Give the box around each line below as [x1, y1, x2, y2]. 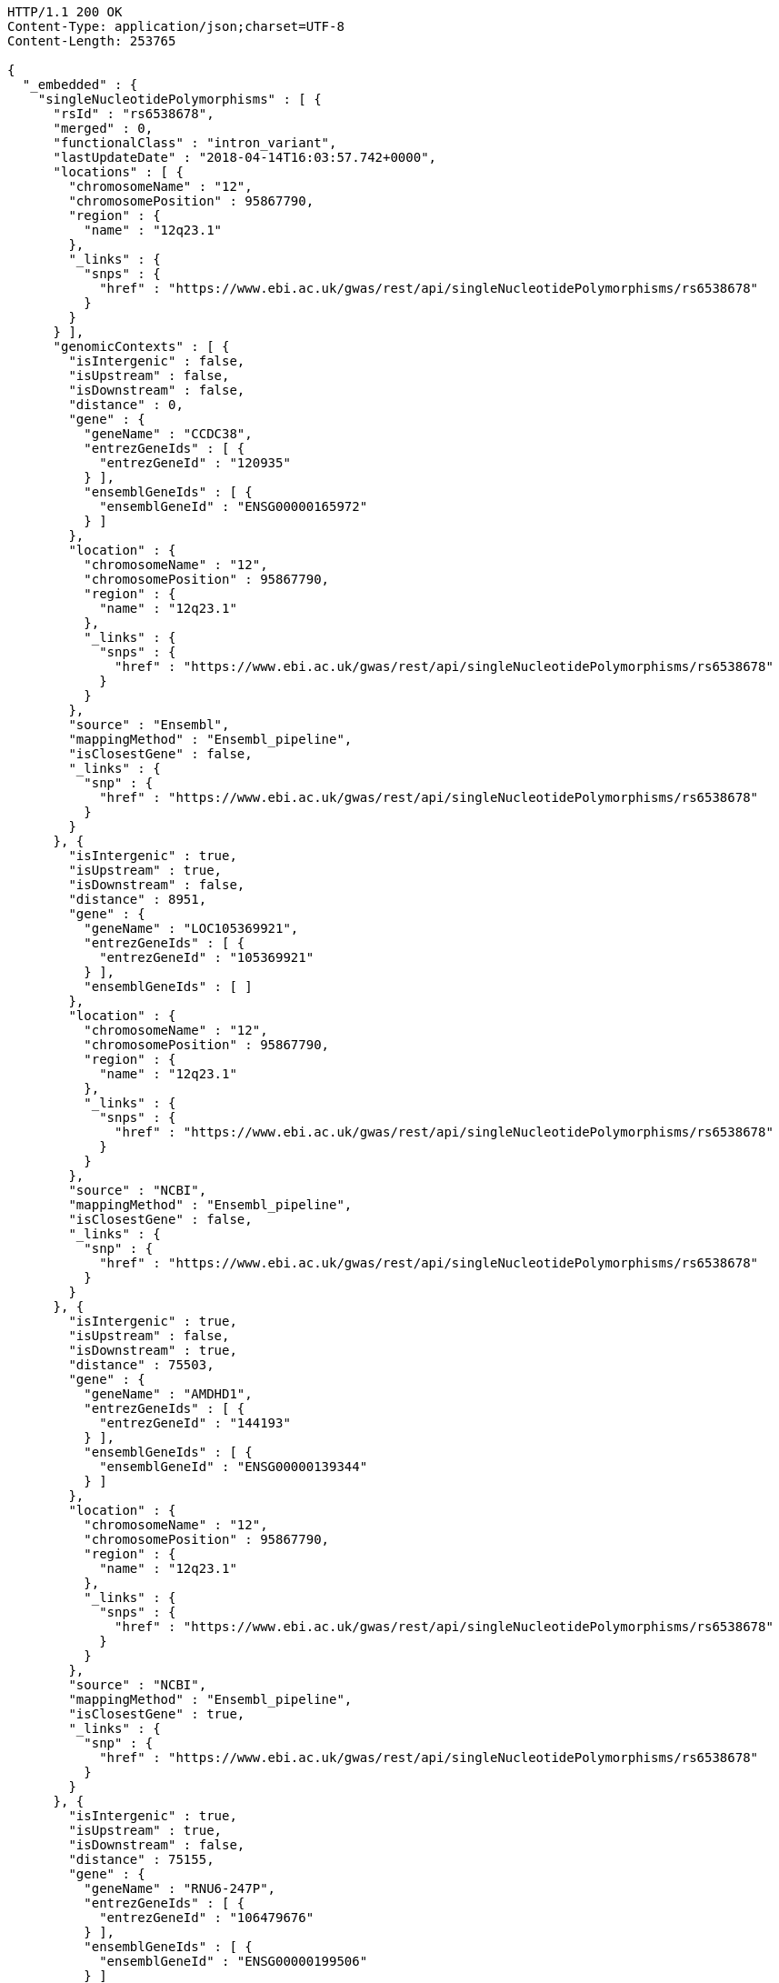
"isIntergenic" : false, [68, 354, 245, 368]
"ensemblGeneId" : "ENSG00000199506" [99, 1954, 368, 1968]
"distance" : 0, [68, 397, 184, 412]
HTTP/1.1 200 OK [7, 5, 123, 19]
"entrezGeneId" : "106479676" [99, 1910, 315, 1925]
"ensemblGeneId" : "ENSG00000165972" [99, 499, 368, 514]
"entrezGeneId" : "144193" [99, 1416, 291, 1430]
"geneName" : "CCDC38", [84, 426, 253, 441]
